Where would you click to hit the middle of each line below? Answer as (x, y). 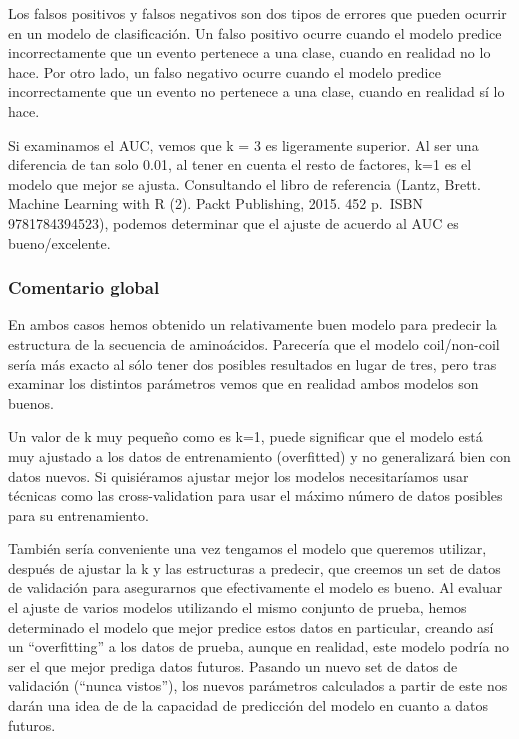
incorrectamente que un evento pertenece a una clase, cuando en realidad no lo (249, 52)
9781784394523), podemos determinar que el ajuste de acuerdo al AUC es (233, 222)
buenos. (31, 402)
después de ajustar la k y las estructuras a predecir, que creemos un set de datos (254, 567)
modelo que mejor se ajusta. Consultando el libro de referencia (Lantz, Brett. (244, 183)
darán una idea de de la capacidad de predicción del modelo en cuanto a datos (248, 705)
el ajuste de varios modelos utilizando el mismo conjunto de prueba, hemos (237, 607)
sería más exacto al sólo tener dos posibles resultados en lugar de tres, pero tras (252, 363)
